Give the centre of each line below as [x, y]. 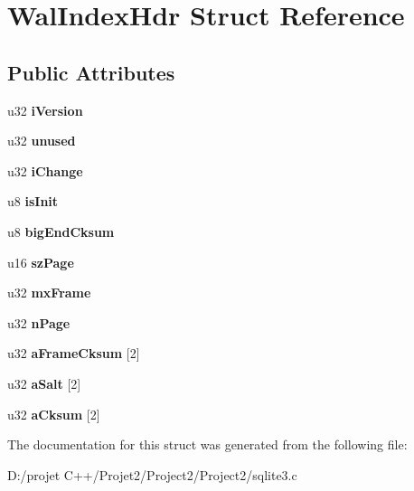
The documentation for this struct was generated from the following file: [207, 444]
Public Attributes [91, 72]
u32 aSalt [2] [44, 383]
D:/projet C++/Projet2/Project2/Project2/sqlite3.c [152, 474]
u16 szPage [41, 262]
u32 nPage [39, 322]
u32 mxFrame [49, 293]
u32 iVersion [45, 110]
